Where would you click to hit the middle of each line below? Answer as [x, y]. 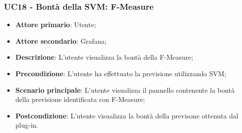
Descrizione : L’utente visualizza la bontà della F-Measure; [104, 57]
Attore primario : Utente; [56, 25]
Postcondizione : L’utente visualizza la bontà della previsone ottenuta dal [127, 115]
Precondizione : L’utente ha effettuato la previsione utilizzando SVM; [121, 73]
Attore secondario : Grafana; [61, 41]
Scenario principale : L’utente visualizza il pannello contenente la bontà [125, 90]
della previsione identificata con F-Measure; [80, 99]
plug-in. [27, 125]
